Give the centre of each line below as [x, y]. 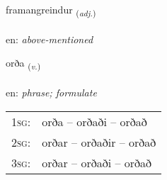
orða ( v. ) [23, 64]
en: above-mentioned [50, 39]
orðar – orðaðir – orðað [99, 142]
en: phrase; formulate [51, 92]
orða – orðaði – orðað [94, 121]
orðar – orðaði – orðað [97, 162]
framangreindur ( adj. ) [51, 10]
